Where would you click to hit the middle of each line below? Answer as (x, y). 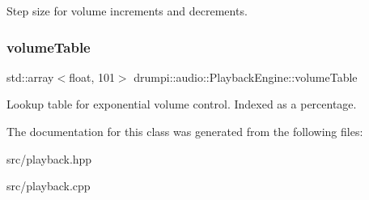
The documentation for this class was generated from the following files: (185, 131)
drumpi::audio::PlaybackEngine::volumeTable (246, 77)
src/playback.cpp (49, 186)
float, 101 (92, 77)
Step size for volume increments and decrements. (127, 11)
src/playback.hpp (49, 158)
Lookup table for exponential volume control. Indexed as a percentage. (182, 104)
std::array (30, 77)
